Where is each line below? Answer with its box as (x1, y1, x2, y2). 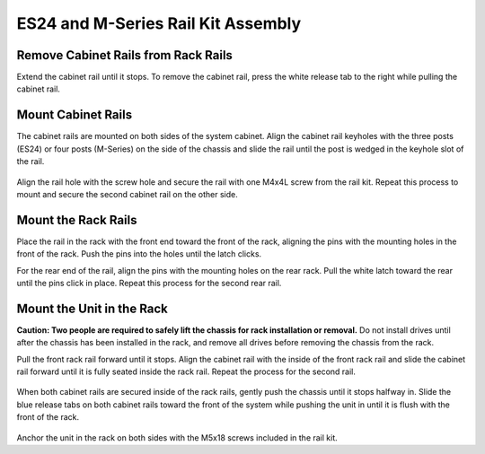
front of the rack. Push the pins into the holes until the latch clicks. (16, 249, 262, 259)
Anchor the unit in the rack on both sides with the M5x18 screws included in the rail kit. (16, 432, 339, 443)
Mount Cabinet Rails (16, 108, 133, 123)
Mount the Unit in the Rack (16, 301, 168, 316)
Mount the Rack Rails (16, 212, 137, 228)
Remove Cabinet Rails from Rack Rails (16, 48, 234, 63)
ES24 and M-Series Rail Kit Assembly (16, 13, 302, 33)
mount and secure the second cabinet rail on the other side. (16, 188, 238, 199)
